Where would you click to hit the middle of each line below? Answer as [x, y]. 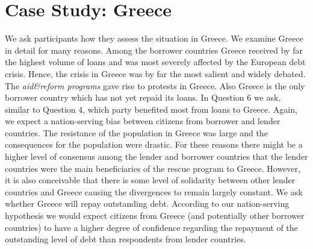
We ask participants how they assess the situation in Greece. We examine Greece [154, 38]
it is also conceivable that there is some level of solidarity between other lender [150, 180]
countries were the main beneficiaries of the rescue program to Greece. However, [153, 168]
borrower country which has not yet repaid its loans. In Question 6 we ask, [143, 97]
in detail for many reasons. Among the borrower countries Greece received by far [154, 50]
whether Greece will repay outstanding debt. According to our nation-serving [147, 203]
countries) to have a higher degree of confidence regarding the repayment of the [151, 227]
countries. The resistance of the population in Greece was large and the [136, 132]
